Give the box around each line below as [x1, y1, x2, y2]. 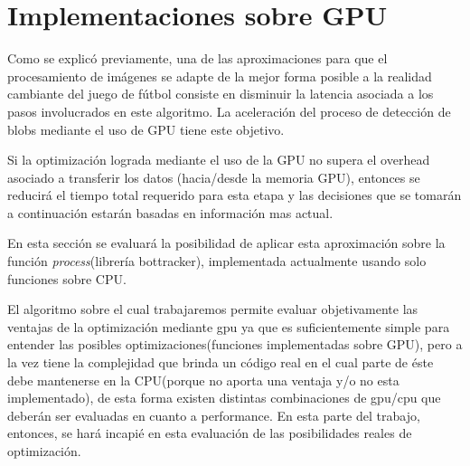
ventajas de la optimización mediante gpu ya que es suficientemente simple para [7, 317, 450, 336]
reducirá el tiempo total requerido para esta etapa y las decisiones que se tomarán [7, 185, 462, 204]
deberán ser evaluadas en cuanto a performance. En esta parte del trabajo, [7, 405, 420, 424]
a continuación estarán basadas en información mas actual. [7, 203, 334, 222]
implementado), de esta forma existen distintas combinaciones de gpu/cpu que [7, 388, 441, 407]
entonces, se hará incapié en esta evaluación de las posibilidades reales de [7, 423, 412, 442]
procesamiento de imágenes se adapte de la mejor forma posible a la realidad [7, 66, 432, 85]
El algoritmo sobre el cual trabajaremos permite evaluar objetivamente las [7, 300, 418, 319]
